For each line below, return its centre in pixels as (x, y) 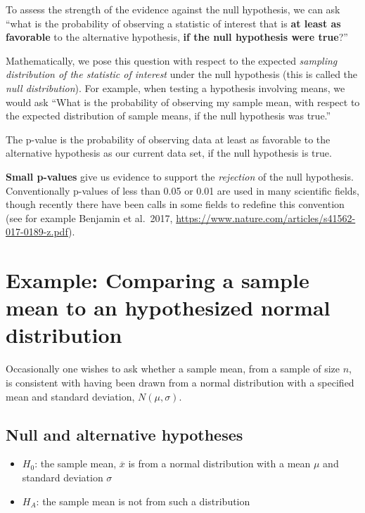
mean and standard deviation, (70, 396)
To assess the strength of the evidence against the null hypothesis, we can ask (173, 9)
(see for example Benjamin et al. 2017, (89, 217)
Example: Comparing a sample (158, 280)
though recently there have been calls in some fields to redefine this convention (175, 204)
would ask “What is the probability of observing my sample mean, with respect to (183, 102)
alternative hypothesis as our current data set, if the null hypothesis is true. (169, 153)
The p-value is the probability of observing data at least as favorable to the (168, 139)
